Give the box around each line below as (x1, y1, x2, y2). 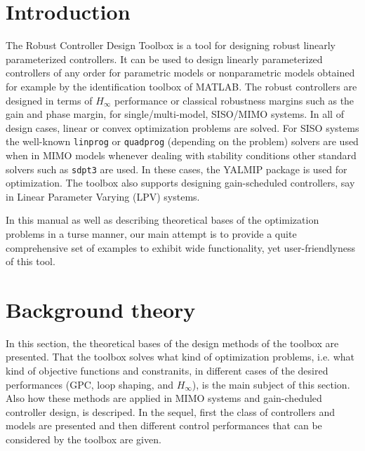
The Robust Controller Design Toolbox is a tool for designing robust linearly (6, 38, 336, 53)
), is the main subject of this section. (192, 377, 350, 391)
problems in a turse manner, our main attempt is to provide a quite (6, 226, 297, 241)
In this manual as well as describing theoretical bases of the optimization (6, 213, 319, 227)
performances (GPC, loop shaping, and (6, 377, 173, 391)
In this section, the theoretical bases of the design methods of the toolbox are (6, 335, 339, 350)
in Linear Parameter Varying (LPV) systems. (6, 189, 200, 203)
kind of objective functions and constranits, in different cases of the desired (6, 363, 328, 378)
